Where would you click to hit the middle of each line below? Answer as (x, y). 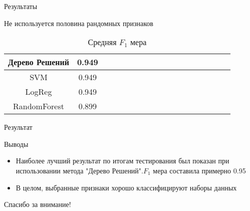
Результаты (21, 6)
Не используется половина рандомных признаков (79, 23)
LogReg (39, 92)
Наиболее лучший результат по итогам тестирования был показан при (122, 161)
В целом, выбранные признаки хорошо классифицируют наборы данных (126, 187)
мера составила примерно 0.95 (199, 170)
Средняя (102, 42)
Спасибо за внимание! (38, 204)
